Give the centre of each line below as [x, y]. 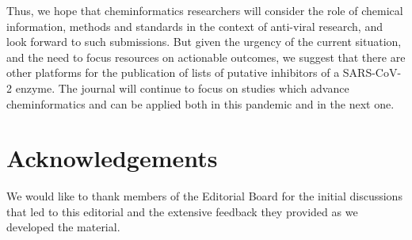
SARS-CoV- [372, 72]
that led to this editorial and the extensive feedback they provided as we [182, 211]
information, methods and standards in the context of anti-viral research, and [195, 26]
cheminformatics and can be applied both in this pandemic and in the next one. [200, 103]
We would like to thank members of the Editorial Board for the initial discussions [204, 196]
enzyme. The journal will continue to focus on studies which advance [182, 88]
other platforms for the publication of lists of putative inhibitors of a [173, 72]
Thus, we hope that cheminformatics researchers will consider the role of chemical [205, 10]
